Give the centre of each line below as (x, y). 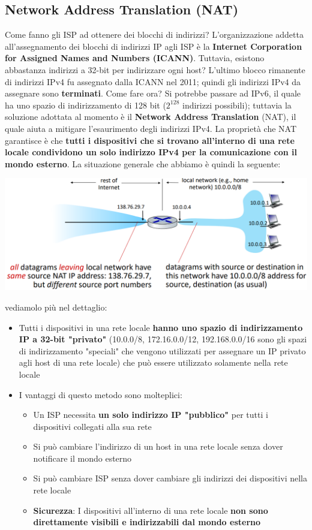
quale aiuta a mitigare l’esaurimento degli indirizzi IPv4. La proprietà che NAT (151, 128)
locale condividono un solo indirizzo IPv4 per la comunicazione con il (151, 152)
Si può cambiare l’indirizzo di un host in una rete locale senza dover (158, 446)
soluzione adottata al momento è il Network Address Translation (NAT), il (151, 117)
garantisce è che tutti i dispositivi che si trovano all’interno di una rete (150, 140)
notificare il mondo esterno (82, 458)
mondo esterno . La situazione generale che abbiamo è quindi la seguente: (143, 163)
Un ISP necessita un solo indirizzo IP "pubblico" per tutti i (151, 415)
